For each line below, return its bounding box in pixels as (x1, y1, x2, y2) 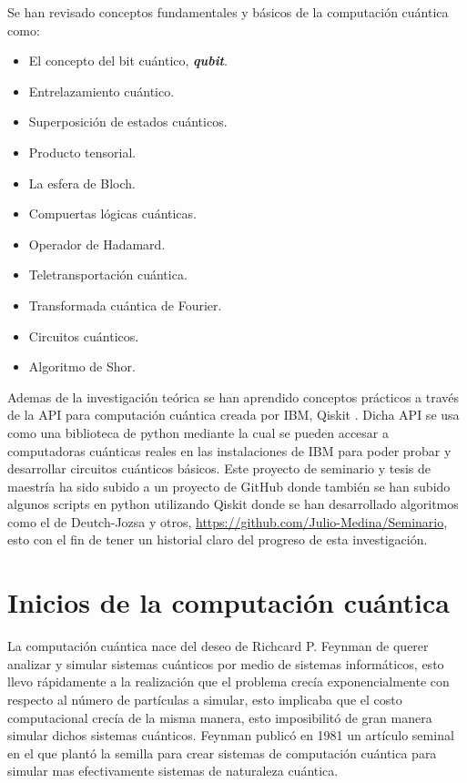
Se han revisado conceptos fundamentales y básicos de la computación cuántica (7, 3, 449, 21)
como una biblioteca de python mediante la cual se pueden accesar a (7, 422, 389, 442)
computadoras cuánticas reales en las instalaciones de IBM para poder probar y (7, 441, 452, 460)
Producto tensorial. (28, 142, 137, 161)
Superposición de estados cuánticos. (28, 112, 228, 131)
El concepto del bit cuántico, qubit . (28, 51, 228, 70)
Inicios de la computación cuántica (7, 584, 450, 621)
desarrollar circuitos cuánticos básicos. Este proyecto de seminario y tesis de (7, 459, 431, 478)
